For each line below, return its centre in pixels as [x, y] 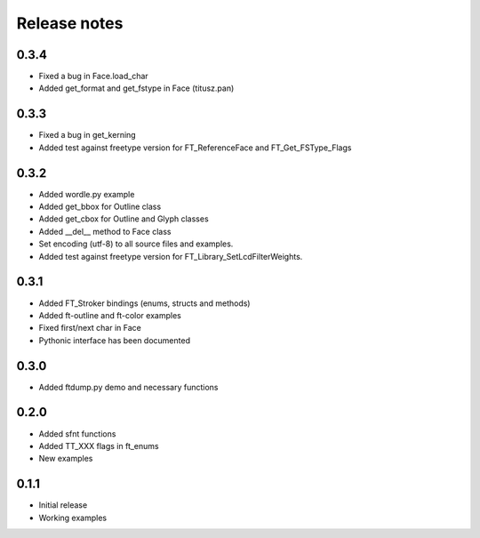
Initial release [63, 505]
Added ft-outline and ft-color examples [110, 315]
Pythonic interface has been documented [115, 340]
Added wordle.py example [87, 194]
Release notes [70, 23]
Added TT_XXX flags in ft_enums [99, 446]
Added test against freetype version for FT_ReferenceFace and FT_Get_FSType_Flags [195, 148]
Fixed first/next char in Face [90, 328]
